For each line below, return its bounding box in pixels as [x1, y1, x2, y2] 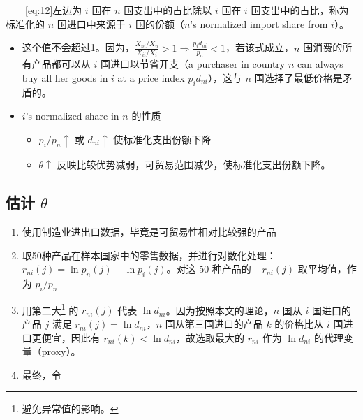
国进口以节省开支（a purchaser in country [100, 57, 286, 71]
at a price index [117, 70, 185, 85]
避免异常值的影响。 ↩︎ [22, 401, 119, 416]
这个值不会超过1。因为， [22, 40, 135, 55]
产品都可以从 [31, 57, 91, 71]
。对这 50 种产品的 [166, 261, 251, 276]
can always [297, 57, 343, 71]
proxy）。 [41, 344, 81, 359]
